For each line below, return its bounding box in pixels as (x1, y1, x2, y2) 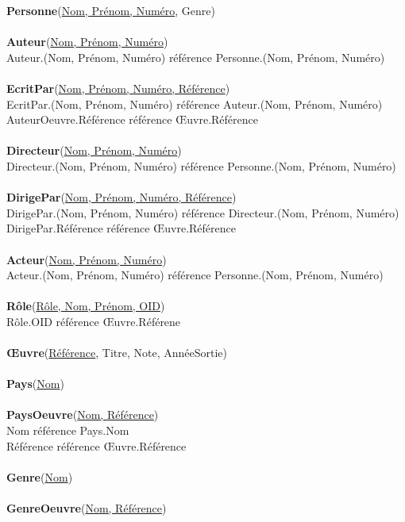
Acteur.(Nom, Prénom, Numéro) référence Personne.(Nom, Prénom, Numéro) (6, 267, 384, 283)
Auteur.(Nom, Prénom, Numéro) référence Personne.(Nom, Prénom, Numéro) (6, 48, 385, 65)
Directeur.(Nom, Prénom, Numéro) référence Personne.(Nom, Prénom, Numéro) (6, 157, 396, 174)
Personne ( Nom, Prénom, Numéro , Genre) (6, 2, 216, 18)
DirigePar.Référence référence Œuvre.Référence (6, 220, 237, 236)
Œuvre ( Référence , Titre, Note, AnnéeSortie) (6, 344, 227, 361)
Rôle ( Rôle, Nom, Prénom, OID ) (6, 297, 165, 314)
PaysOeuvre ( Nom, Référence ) (6, 406, 159, 423)
